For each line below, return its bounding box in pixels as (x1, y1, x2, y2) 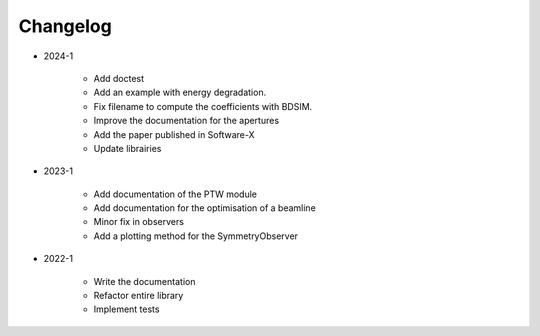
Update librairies (93, 142, 162, 154)
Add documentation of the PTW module (93, 188, 258, 200)
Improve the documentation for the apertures (93, 115, 280, 127)
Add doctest (93, 72, 145, 84)
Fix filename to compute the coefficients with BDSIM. (93, 100, 313, 112)
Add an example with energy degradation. (93, 86, 267, 99)
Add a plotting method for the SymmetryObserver (93, 230, 299, 242)
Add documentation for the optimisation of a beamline (93, 202, 317, 214)
